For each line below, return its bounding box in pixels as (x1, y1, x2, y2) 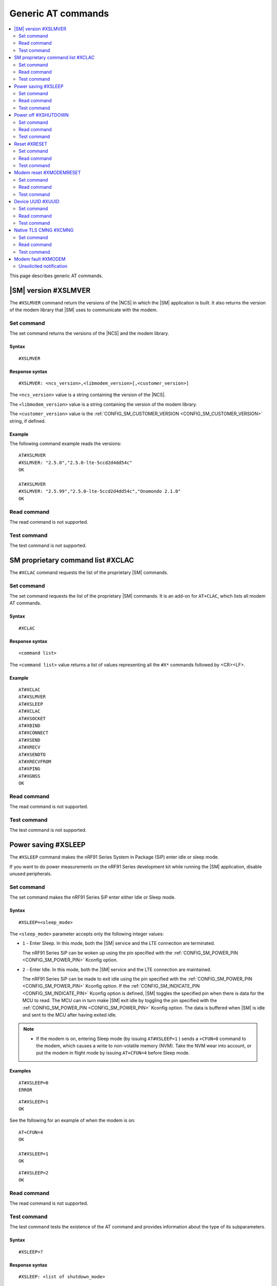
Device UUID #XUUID (14, 198, 60, 204)
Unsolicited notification (18, 263, 68, 270)
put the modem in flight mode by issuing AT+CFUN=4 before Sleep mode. (36, 1050, 190, 1056)
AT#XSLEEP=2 (18, 1170, 49, 1175)
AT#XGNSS (18, 773, 41, 779)
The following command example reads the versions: (9, 440, 122, 446)
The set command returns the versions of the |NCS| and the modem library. (9, 330, 169, 336)
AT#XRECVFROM (18, 759, 51, 764)
